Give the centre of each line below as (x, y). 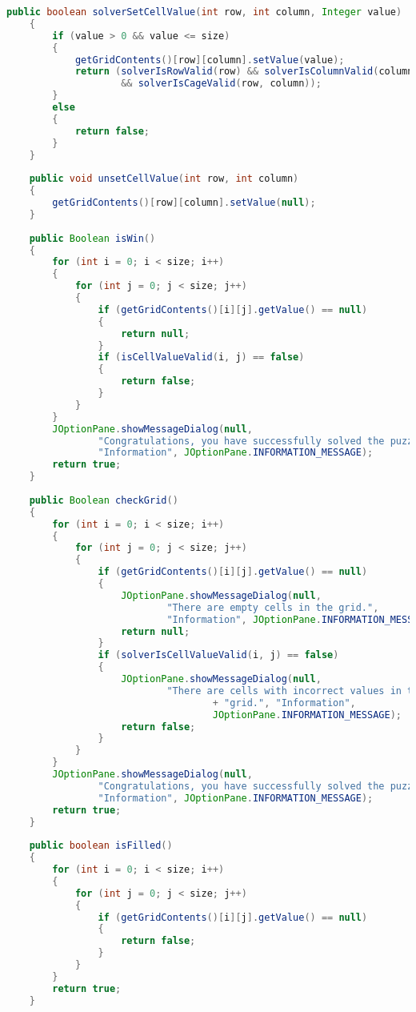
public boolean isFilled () (101, 846)
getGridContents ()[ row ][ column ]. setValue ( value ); (210, 60)
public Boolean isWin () (92, 238)
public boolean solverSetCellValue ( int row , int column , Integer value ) (204, 12)
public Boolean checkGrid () (104, 500)
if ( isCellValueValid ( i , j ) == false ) (201, 357)
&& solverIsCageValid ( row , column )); (221, 84)
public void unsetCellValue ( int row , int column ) (164, 179)
